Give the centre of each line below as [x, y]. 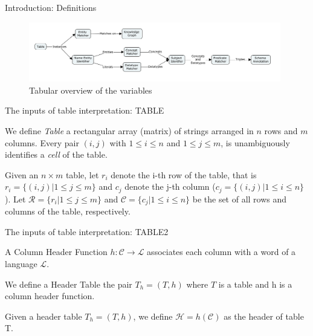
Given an [22, 174]
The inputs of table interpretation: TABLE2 [87, 231]
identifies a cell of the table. [56, 154]
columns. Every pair [42, 142]
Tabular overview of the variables [91, 90]
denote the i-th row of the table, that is [184, 174]
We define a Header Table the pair [69, 284]
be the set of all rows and [240, 199]
